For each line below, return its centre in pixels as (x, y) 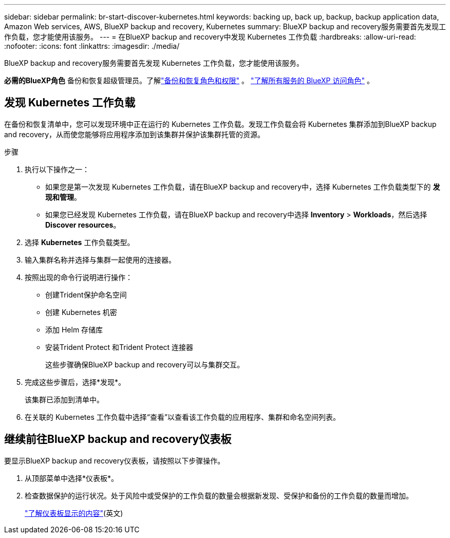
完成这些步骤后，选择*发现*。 (75, 382)
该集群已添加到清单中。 (64, 399)
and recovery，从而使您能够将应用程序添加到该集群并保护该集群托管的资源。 (135, 134)
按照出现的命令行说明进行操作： (79, 277)
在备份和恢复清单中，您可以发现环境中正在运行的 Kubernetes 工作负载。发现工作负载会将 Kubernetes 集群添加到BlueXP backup (220, 124)
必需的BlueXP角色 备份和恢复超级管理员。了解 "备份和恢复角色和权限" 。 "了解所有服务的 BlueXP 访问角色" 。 (189, 80)
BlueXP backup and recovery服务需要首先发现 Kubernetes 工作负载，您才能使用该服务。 (154, 63)
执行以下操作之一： (57, 169)
